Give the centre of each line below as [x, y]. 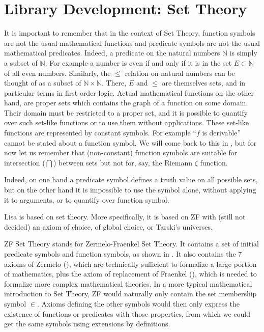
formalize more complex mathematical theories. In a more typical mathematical [128, 283]
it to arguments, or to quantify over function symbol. [87, 199]
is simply [243, 53]
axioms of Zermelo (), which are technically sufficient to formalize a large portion [130, 264]
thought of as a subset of [43, 83]
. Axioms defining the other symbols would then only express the [138, 303]
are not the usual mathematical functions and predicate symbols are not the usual [132, 43]
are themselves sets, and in [204, 83]
